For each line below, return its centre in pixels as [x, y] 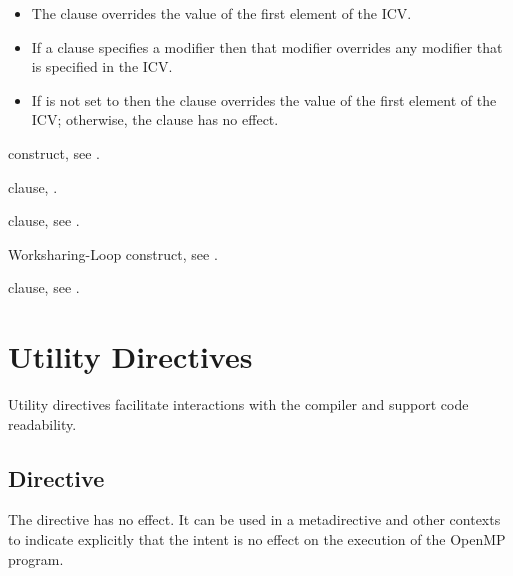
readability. [42, 423]
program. [36, 558]
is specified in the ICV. [102, 66]
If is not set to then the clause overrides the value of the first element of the [264, 99]
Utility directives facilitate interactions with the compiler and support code [238, 404]
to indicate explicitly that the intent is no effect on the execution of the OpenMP [257, 539]
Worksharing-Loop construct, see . [113, 253]
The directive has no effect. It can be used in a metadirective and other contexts [254, 519]
